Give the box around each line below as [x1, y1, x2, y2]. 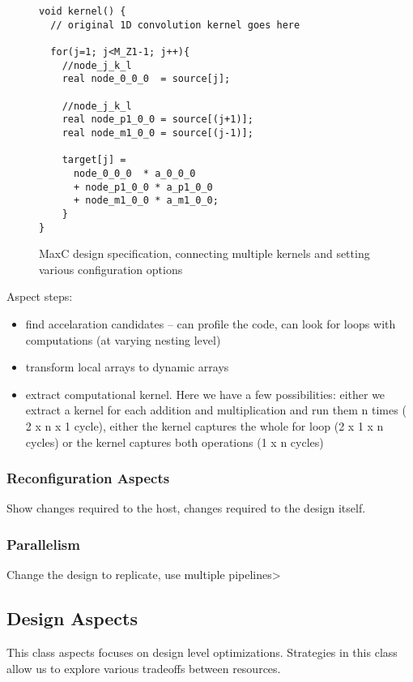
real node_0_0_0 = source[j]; [62, 73, 231, 85]
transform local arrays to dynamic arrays [25, 358, 229, 375]
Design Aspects [6, 606, 138, 631]
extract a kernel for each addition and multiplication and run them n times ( [25, 401, 407, 418]
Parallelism [6, 534, 80, 554]
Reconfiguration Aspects [6, 468, 170, 488]
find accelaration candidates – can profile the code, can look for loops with [25, 315, 396, 332]
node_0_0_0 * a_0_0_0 [73, 167, 196, 179]
